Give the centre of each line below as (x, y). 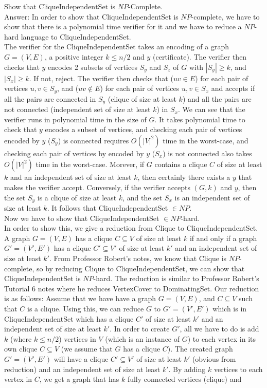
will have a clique (81, 358)
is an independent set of (212, 197)
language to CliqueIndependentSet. (76, 36)
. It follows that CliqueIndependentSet (108, 208)
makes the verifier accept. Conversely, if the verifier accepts (97, 187)
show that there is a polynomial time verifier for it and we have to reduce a (123, 26)
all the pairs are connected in (50, 98)
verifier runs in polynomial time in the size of (75, 119)
